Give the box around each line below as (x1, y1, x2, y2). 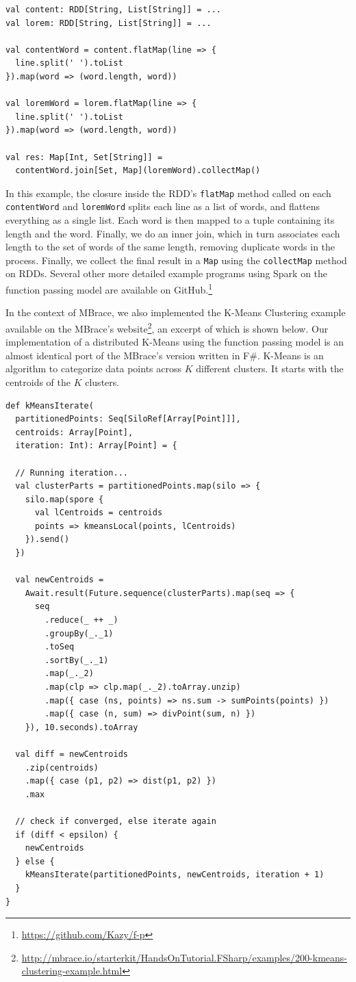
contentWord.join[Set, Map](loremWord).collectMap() (15, 166, 261, 176)
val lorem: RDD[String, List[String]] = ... (5, 18, 212, 28)
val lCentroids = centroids (34, 508, 163, 518)
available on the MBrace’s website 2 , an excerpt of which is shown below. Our (5, 319, 329, 335)
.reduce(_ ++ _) (44, 615, 118, 625)
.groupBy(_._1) (44, 628, 114, 638)
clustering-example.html (21, 964, 123, 978)
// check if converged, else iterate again (15, 816, 216, 826)
